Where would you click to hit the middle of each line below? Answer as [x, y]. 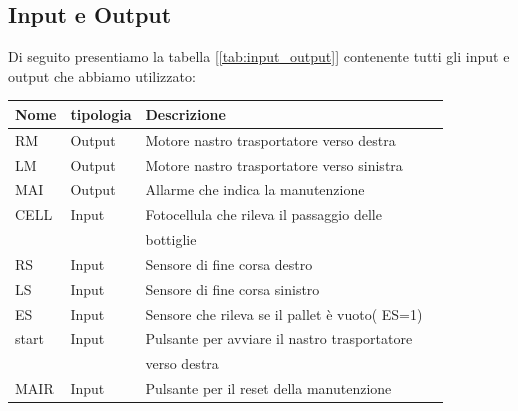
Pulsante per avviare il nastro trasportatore [279, 338]
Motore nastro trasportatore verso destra [270, 139]
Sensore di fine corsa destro [229, 263]
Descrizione [185, 113]
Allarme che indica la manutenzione [255, 189]
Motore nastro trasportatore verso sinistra [274, 164]
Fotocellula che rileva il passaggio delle [263, 214]
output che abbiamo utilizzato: [102, 75]
